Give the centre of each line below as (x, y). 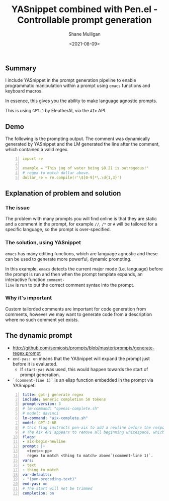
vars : (28, 460)
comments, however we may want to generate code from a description (79, 314)
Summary (21, 68)
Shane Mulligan (84, 34)
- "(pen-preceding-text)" (50, 479)
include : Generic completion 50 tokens (64, 399)
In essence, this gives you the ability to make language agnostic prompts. (81, 101)
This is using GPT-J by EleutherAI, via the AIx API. (56, 111)
